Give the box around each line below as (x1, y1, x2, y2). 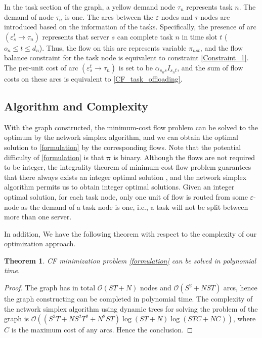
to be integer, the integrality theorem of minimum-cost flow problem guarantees (4, 162, 251, 172)
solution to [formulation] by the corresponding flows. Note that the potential (4, 141, 241, 152)
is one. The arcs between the (65, 11, 153, 22)
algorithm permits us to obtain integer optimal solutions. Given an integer (4, 181, 235, 192)
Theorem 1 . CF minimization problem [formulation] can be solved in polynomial (4, 255, 256, 266)
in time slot (182, 31, 217, 42)
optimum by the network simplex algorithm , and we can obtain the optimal (4, 132, 238, 142)
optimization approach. (4, 238, 76, 249)
